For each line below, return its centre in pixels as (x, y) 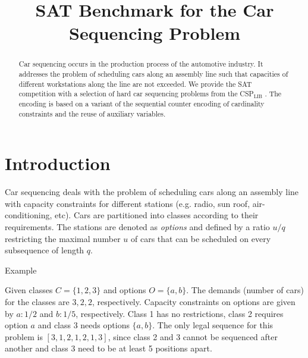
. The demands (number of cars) (245, 290)
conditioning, (29, 215)
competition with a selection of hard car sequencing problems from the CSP (136, 94)
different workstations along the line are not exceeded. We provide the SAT (135, 84)
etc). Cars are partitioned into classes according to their (157, 215)
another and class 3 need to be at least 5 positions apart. (109, 348)
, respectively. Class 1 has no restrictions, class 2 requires (180, 313)
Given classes (29, 290)
